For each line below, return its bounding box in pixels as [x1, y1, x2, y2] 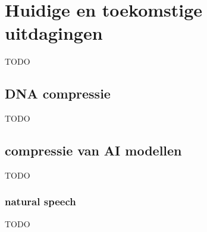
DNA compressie [5, 84, 111, 103]
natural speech [5, 194, 76, 209]
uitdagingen [5, 21, 103, 45]
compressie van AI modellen [5, 141, 182, 160]
